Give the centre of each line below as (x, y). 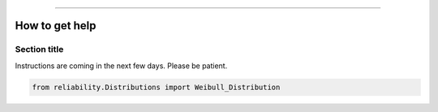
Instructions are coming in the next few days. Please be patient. (121, 66)
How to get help (56, 26)
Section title (39, 50)
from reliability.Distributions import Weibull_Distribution (156, 87)
